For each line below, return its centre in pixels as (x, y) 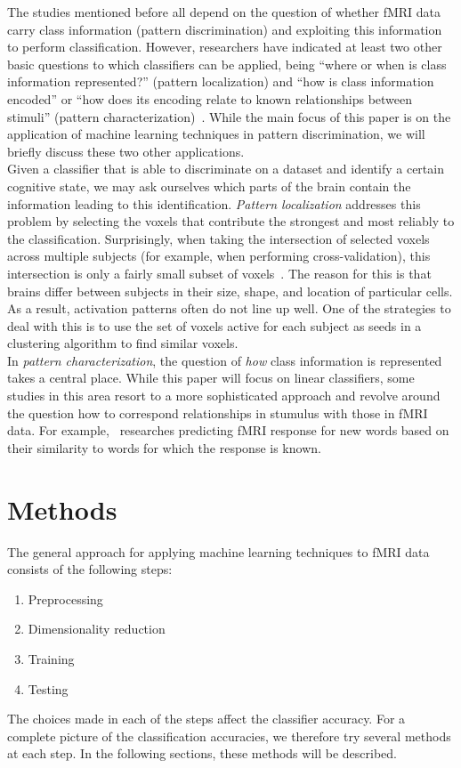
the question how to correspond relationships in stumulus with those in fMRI (218, 412)
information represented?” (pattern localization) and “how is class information (221, 81)
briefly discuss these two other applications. (126, 151)
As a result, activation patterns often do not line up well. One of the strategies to (229, 308)
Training (51, 658)
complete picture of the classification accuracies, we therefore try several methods (229, 736)
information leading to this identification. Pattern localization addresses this (214, 203)
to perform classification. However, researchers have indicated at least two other (225, 47)
